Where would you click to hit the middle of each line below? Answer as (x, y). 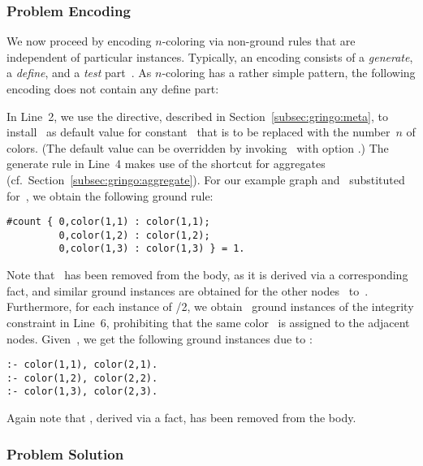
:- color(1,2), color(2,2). (82, 378)
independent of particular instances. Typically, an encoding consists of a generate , (210, 56)
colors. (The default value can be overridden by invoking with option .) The (198, 147)
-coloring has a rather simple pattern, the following (289, 73)
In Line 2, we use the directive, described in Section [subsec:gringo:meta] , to (197, 116)
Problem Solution (65, 453)
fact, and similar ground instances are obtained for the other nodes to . (188, 290)
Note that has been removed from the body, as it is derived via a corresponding (207, 275)
